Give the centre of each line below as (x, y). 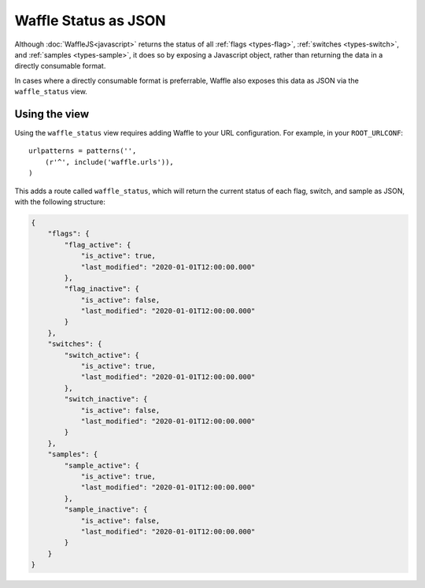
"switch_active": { (102, 355)
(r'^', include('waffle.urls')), (109, 162)
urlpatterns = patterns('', (83, 151)
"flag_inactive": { (102, 289)
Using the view (52, 114)
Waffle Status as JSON (90, 20)
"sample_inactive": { (106, 510)
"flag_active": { (98, 245)
